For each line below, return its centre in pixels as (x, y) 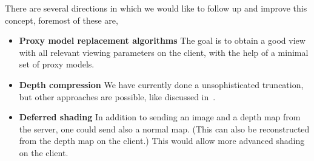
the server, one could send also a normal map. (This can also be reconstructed (164, 128)
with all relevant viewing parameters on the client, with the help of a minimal (164, 52)
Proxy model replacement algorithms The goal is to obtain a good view (162, 40)
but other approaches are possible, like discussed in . (117, 96)
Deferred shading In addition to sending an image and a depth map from (160, 117)
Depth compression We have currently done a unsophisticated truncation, (161, 84)
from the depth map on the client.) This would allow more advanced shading (162, 141)
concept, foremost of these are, (62, 20)
